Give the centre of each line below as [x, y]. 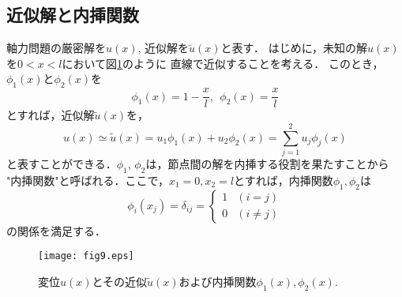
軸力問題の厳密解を [56, 48]
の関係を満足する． [56, 230]
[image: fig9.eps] [86, 256]
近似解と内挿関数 [73, 15]
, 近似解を [163, 48]
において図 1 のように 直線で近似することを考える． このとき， [223, 63]
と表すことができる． [62, 163]
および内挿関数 [218, 281]
